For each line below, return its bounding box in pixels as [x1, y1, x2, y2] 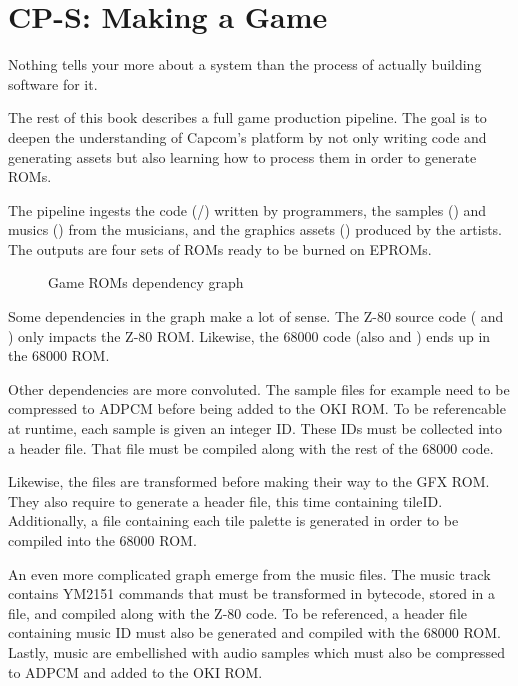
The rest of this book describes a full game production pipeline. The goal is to [8, 107, 487, 128]
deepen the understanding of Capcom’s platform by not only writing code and [8, 126, 487, 147]
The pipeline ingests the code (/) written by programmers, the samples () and [8, 199, 487, 220]
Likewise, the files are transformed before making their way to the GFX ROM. [8, 471, 490, 492]
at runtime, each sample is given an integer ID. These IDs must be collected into [8, 418, 502, 439]
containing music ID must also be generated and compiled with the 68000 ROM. [8, 622, 501, 643]
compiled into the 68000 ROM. [8, 530, 197, 550]
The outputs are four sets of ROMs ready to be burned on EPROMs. [8, 238, 432, 259]
